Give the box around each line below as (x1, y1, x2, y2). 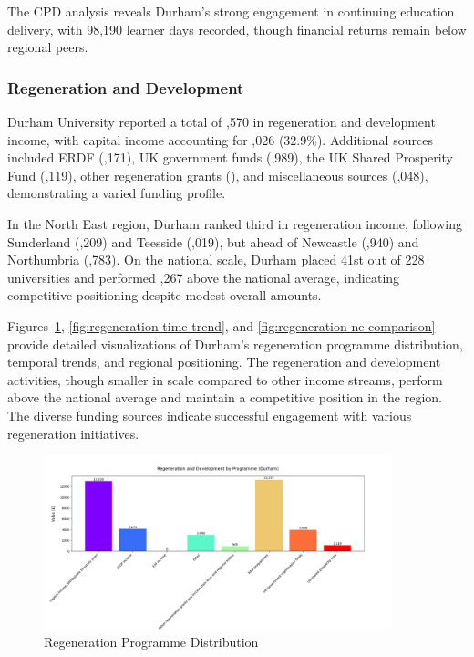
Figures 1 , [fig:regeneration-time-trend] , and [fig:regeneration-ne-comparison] (7, 316, 436, 335)
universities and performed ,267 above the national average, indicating (7, 267, 400, 287)
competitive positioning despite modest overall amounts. (7, 286, 322, 305)
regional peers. (7, 37, 88, 57)
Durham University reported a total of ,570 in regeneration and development (7, 112, 436, 130)
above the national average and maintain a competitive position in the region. (7, 388, 442, 407)
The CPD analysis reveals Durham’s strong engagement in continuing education (7, 2, 455, 20)
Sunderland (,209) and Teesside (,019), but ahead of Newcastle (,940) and (7, 232, 419, 251)
